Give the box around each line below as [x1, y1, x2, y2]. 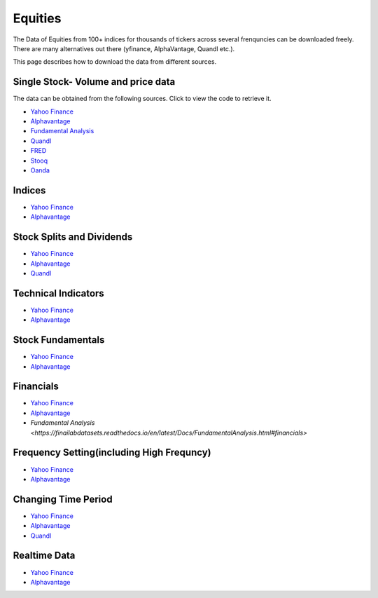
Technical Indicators [13, 287, 104, 299]
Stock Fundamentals [13, 334, 105, 346]
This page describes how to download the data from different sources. [13, 57, 217, 66]
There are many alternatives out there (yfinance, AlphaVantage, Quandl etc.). [13, 44, 235, 53]
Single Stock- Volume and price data [13, 76, 176, 88]
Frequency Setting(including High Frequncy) [13, 447, 211, 458]
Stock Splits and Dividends [13, 231, 133, 243]
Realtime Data [13, 550, 76, 562]
